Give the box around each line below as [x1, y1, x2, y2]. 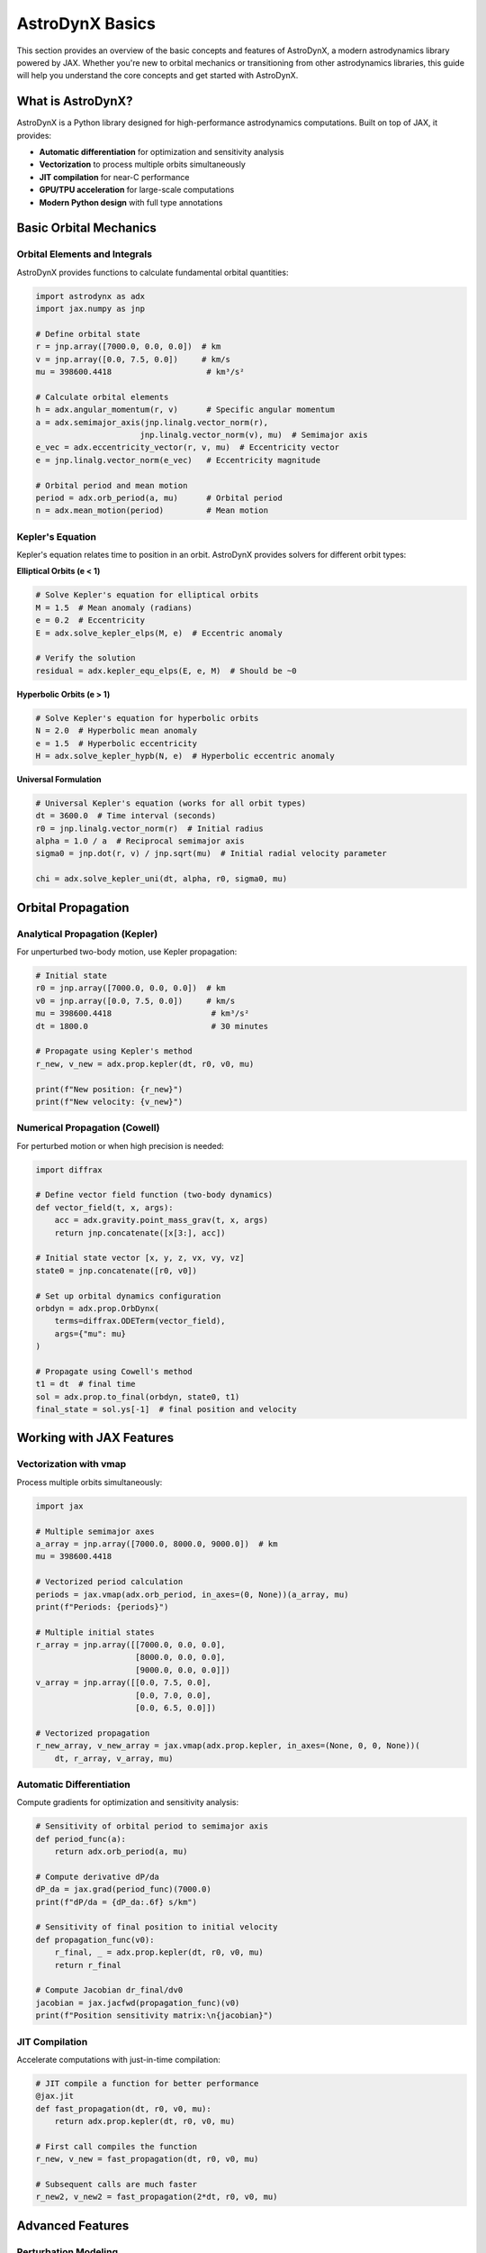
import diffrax [35, 1164, 103, 1175]
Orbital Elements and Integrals [16, 248, 153, 260]
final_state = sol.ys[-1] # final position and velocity [35, 1404, 297, 1415]
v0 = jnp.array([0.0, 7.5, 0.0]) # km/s [35, 996, 236, 1006]
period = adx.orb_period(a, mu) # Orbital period [35, 492, 283, 503]
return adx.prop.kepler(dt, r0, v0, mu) [54, 2116, 236, 2127]
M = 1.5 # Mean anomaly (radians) [35, 602, 193, 613]
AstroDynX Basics [16, 14, 157, 33]
